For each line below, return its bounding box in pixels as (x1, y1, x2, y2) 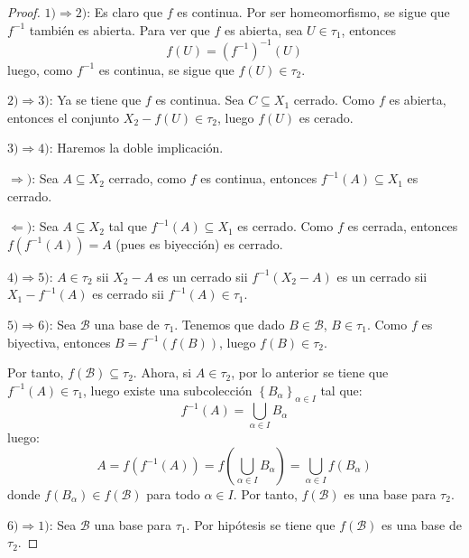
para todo (146, 485, 200, 504)
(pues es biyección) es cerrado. (115, 234, 283, 253)
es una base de (382, 515, 462, 534)
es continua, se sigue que (98, 60, 234, 79)
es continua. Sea (155, 90, 244, 109)
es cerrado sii (92, 284, 164, 303)
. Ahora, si (133, 363, 192, 382)
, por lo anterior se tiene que (231, 363, 389, 382)
